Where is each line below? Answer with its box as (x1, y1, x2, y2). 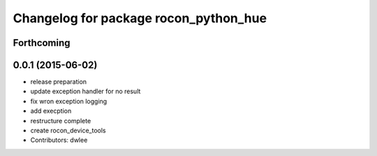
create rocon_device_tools (30, 126, 106, 135)
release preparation (30, 77, 87, 86)
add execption (30, 107, 72, 115)
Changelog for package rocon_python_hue (13, 10, 267, 26)
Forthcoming (13, 37, 71, 49)
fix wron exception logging (30, 97, 108, 105)
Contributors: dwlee (30, 136, 88, 144)
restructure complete (30, 116, 91, 125)
